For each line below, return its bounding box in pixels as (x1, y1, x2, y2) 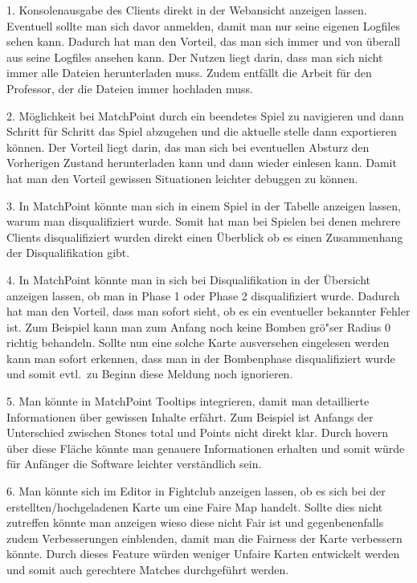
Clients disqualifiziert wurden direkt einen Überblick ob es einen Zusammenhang (6, 228, 403, 245)
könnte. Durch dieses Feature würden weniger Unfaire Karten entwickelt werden (6, 545, 400, 562)
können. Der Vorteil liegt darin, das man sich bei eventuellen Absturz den (6, 138, 370, 155)
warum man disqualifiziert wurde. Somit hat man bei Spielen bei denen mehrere (6, 213, 401, 230)
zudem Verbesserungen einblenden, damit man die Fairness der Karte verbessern (6, 529, 403, 546)
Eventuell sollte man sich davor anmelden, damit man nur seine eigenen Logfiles (6, 17, 400, 34)
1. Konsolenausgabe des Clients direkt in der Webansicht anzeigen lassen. (6, 2, 367, 18)
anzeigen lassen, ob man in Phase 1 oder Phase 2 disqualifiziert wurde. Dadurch (6, 287, 400, 304)
